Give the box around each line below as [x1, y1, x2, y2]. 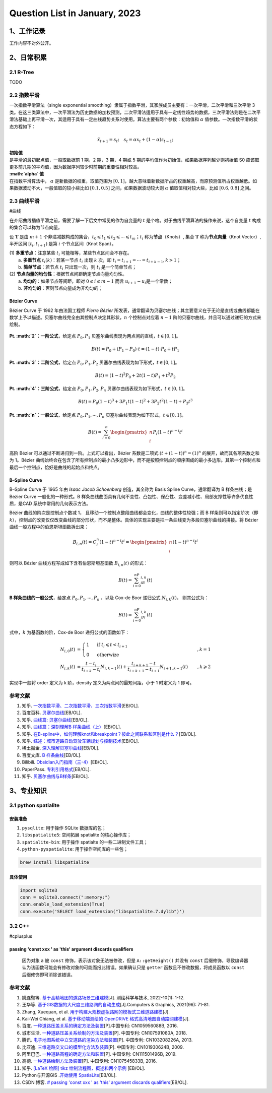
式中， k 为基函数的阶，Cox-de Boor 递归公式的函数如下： [9, 629, 130, 635]
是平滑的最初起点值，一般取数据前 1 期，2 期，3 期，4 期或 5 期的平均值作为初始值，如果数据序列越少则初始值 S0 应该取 [9, 157, 259, 163]
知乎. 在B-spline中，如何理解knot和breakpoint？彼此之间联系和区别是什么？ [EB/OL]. [22, 731, 196, 737]
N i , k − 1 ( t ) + [100, 664, 127, 671]
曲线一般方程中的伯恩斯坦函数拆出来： [9, 524, 89, 530]
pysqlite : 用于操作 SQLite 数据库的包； [22, 824, 106, 831]
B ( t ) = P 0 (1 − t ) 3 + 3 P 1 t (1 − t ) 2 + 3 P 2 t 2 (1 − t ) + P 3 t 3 [78, 398, 193, 406]
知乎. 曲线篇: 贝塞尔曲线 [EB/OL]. [22, 717, 89, 723]
